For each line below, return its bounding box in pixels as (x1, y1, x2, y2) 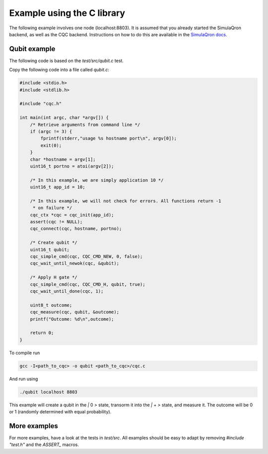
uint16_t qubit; (30, 247, 69, 253)
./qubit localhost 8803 (19, 389, 78, 394)
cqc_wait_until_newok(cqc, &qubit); (30, 260, 119, 266)
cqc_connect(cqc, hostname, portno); (30, 226, 122, 232)
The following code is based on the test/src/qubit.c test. (9, 58, 124, 64)
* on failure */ (32, 205, 72, 211)
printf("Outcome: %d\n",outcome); (30, 316, 114, 322)
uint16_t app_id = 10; (30, 184, 85, 190)
